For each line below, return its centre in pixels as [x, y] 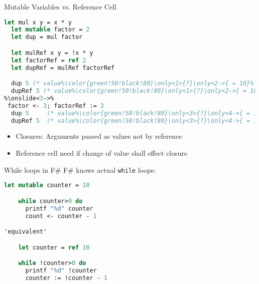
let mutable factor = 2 [50, 30]
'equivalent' [25, 232]
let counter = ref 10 [54, 247]
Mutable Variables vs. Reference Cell [60, 6]
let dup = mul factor [47, 37]
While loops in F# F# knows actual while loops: [80, 169]
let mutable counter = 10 [47, 185]
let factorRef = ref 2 [49, 60]
